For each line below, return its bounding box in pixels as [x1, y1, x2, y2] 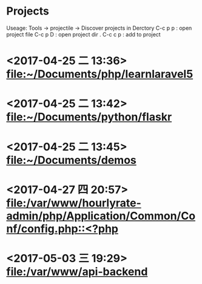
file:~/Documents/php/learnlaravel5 [6, 67, 194, 81]
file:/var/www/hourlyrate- [6, 196, 141, 210]
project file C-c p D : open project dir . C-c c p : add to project [6, 30, 161, 38]
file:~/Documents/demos [6, 153, 136, 167]
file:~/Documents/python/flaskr [6, 110, 172, 124]
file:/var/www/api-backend [6, 265, 148, 279]
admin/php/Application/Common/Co [6, 209, 196, 223]
